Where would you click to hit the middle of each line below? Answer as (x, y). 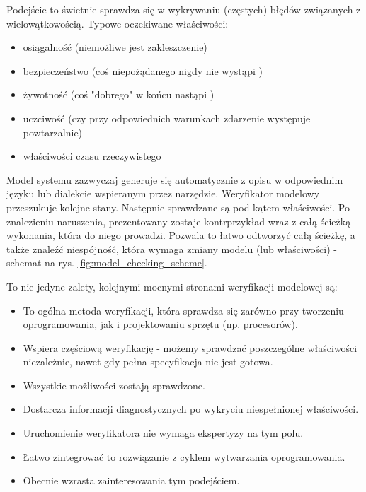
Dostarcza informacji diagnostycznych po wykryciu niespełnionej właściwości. (191, 409)
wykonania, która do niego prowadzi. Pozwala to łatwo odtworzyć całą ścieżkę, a (181, 235)
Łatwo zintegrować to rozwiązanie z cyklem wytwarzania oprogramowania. (184, 456)
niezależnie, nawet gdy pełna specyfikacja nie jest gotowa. (148, 362)
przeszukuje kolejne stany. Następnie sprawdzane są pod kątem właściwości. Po (178, 207)
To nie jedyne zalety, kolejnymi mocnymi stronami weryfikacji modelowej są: (172, 286)
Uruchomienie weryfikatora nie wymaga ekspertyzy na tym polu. (163, 433)
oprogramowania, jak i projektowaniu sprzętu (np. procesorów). (160, 324)
